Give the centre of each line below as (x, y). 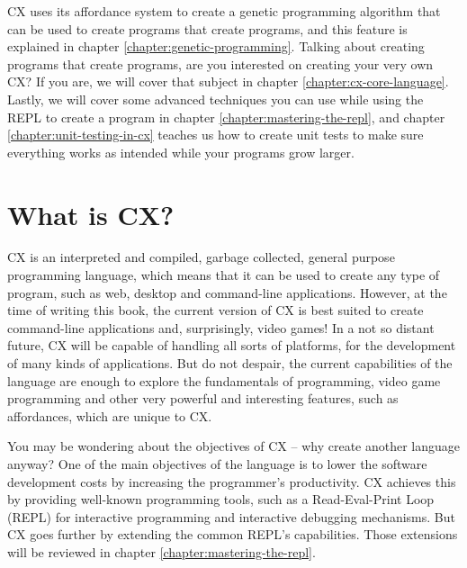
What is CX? (91, 214)
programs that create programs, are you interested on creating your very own (220, 63)
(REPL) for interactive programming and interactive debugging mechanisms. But (231, 516)
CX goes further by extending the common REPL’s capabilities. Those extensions (233, 534)
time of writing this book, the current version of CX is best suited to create (216, 310)
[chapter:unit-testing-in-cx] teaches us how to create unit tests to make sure (216, 135)
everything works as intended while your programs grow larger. (181, 152)
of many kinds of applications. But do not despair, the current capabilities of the (230, 363)
